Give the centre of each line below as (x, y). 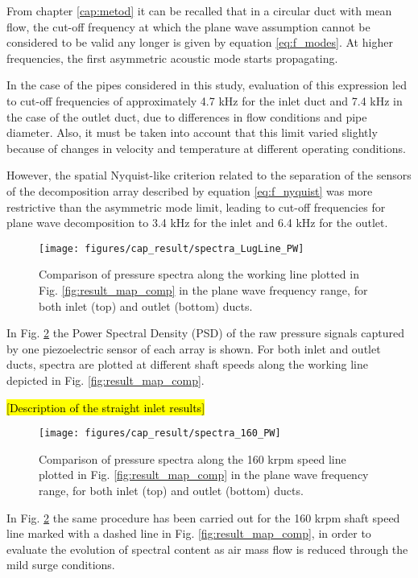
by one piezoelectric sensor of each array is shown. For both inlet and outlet (194, 348)
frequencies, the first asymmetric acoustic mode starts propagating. (172, 58)
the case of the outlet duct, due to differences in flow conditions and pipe (187, 116)
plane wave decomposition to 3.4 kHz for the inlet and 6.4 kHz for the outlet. (197, 223)
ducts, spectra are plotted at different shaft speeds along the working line (187, 364)
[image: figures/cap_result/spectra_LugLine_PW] (172, 248)
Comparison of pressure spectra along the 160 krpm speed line (192, 458)
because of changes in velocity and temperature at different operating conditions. (206, 148)
